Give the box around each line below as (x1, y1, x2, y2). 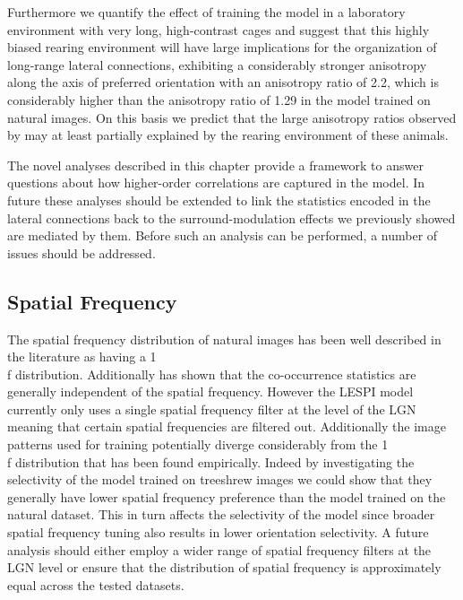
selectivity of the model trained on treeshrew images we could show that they (7, 470, 433, 489)
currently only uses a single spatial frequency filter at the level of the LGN (7, 399, 416, 418)
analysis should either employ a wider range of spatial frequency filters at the (7, 540, 432, 559)
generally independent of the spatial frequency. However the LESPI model (7, 382, 414, 401)
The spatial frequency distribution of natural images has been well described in (7, 329, 442, 348)
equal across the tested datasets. (7, 575, 184, 594)
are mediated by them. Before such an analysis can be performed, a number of (7, 226, 438, 245)
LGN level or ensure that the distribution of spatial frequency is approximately (7, 558, 442, 577)
